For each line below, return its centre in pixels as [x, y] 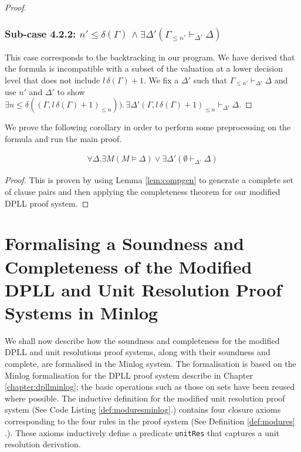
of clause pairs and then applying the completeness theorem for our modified [143, 191]
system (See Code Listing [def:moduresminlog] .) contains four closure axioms [143, 409]
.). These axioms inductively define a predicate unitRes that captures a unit [142, 432]
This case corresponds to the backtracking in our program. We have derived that [150, 57]
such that [210, 80]
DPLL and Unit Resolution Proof [143, 289]
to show [71, 91]
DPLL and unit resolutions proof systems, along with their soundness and [138, 352]
